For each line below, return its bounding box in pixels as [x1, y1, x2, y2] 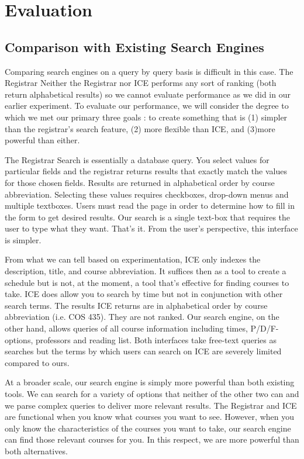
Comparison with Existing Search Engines [5, 37, 264, 56]
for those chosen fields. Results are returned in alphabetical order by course [5, 176, 275, 188]
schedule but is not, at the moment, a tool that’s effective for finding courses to [5, 276, 289, 288]
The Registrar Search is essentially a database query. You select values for [5, 153, 270, 165]
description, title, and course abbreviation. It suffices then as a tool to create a [5, 265, 286, 277]
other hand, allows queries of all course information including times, [5, 322, 248, 334]
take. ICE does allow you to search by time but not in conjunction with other [5, 288, 283, 300]
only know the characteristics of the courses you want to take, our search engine [5, 422, 291, 434]
